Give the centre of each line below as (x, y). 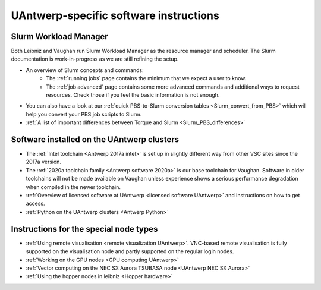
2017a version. (44, 162)
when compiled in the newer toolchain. (73, 187)
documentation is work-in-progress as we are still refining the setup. (95, 59)
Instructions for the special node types (84, 229)
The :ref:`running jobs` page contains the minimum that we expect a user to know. (146, 78)
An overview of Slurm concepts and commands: (85, 70)
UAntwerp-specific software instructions (115, 15)
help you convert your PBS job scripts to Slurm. (84, 114)
